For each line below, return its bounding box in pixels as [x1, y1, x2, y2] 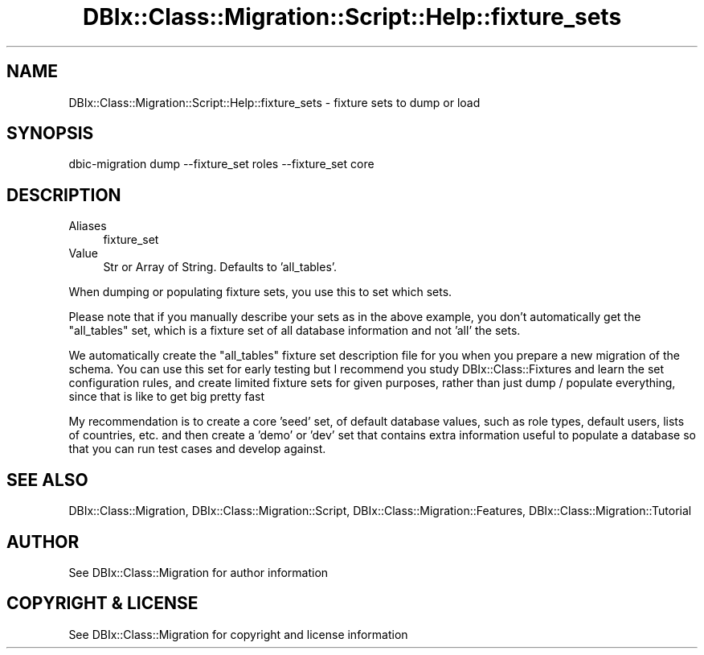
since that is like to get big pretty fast [68, 389, 265, 404]
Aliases [68, 219, 107, 233]
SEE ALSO [6, 469, 88, 490]
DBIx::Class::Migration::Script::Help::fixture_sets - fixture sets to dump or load [68, 95, 481, 109]
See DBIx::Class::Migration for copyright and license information [68, 627, 408, 641]
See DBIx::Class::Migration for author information [68, 565, 329, 579]
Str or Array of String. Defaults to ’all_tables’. [103, 260, 338, 274]
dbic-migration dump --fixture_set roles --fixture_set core [68, 157, 375, 171]
